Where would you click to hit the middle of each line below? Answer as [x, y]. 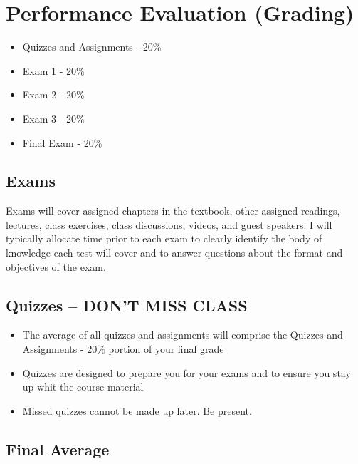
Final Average [58, 449]
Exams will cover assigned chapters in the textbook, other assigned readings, [173, 211]
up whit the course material [83, 387]
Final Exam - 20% [62, 142]
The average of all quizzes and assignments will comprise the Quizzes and [183, 335]
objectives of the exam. [56, 266]
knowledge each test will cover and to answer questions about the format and [174, 253]
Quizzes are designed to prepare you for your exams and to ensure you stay [186, 372]
